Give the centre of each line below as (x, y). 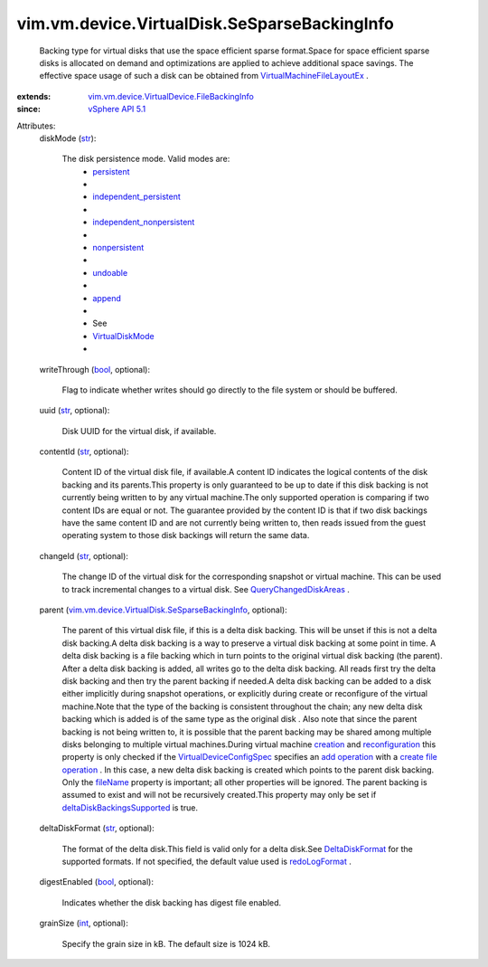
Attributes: (36, 126)
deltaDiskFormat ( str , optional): (97, 829)
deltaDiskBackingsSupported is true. (130, 807)
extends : (34, 96)
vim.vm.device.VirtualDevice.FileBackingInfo (171, 96)
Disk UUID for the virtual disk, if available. (139, 431)
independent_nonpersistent (144, 223)
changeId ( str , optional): (84, 555)
